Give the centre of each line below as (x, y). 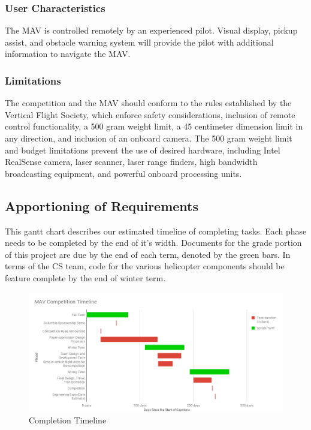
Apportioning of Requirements (102, 205)
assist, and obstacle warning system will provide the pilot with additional (139, 42)
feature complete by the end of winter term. (85, 277)
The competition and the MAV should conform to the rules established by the (148, 103)
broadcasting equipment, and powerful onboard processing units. (123, 173)
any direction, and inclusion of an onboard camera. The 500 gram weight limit (149, 138)
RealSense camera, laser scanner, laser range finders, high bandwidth (131, 162)
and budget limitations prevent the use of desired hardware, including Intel (143, 150)
